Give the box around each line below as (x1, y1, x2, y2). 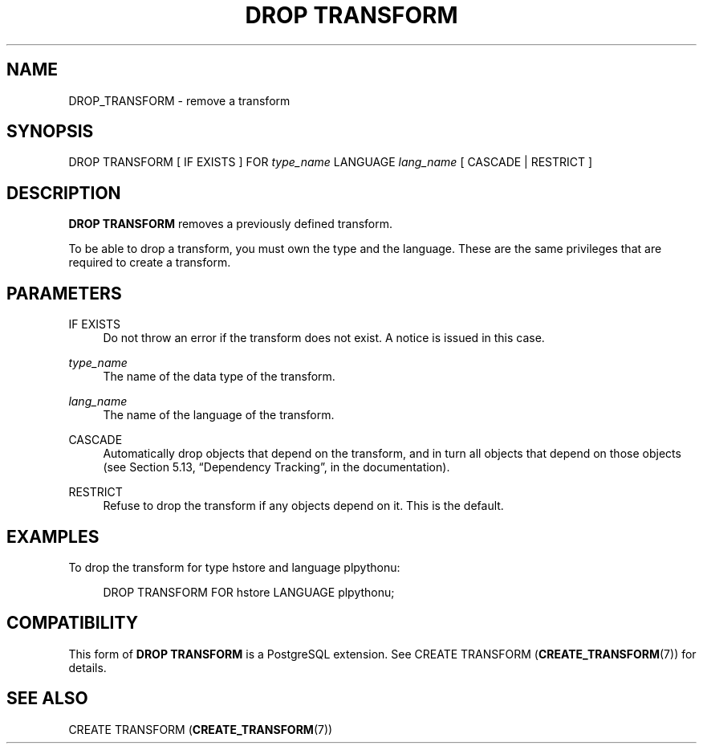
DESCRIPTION (6, 182, 121, 203)
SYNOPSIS (6, 121, 94, 142)
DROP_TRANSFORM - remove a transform (68, 93, 291, 108)
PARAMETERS (6, 283, 122, 304)
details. (68, 660, 107, 675)
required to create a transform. (68, 255, 231, 270)
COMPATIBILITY (6, 613, 138, 634)
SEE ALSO (6, 688, 88, 709)
